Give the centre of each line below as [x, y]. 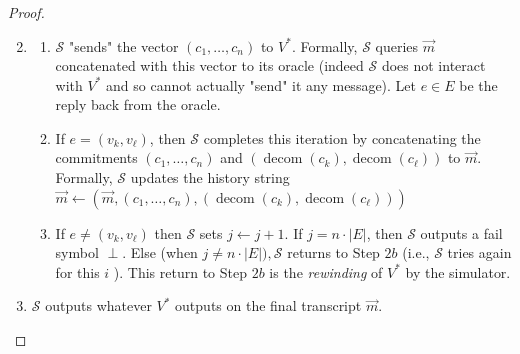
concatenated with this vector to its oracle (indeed [209, 65]
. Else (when [160, 252]
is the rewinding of [326, 271]
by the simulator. [458, 271]
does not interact [433, 65]
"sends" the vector [124, 45]
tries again [479, 252]
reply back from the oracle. [138, 104]
